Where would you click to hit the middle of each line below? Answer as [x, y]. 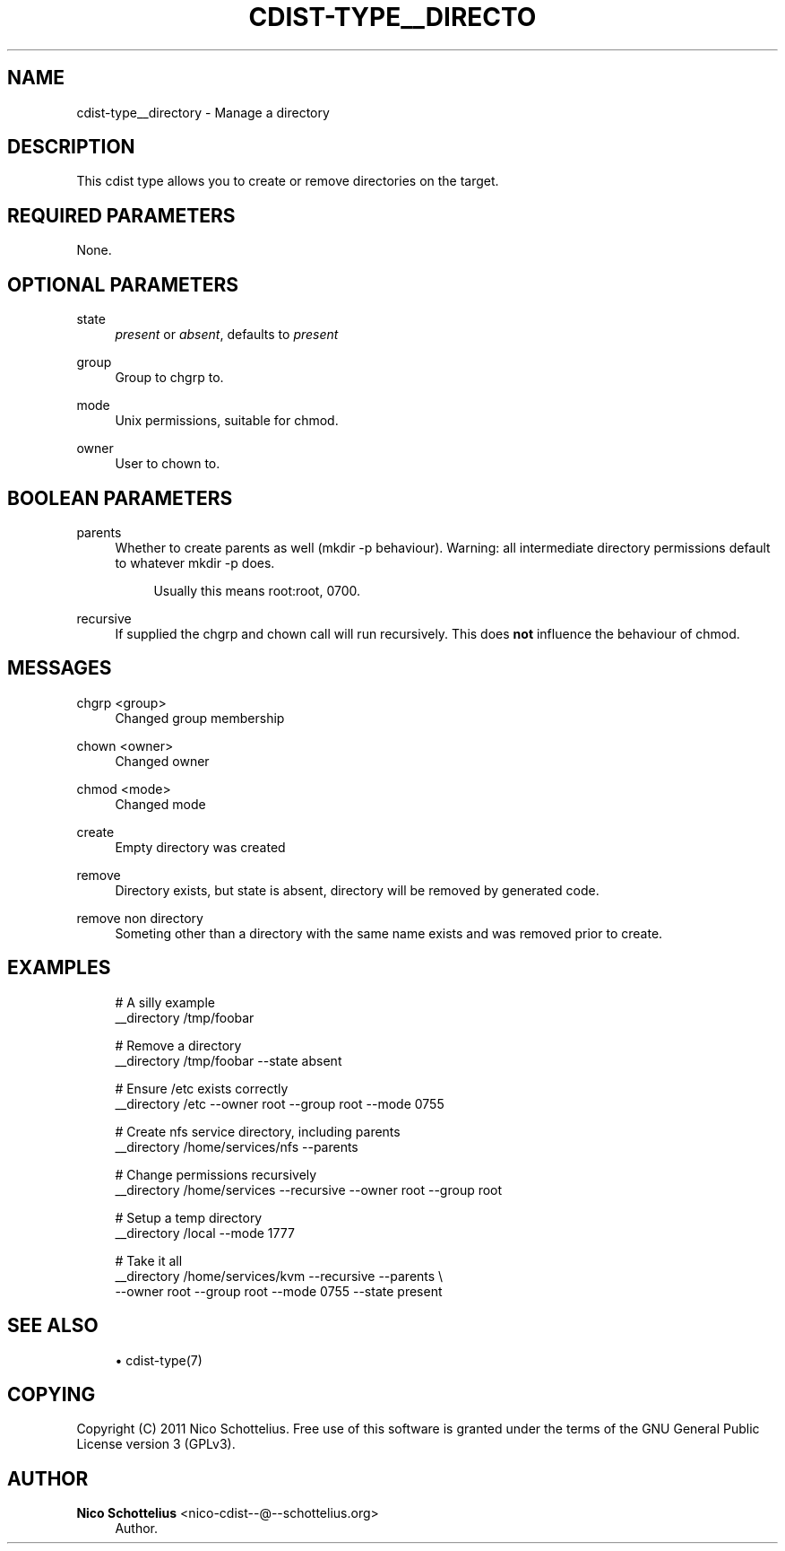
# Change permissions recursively [216, 1174]
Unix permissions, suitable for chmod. [227, 421]
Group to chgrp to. [169, 378]
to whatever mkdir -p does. [195, 562]
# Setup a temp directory [189, 1217]
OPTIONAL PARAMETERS [123, 284]
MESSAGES [60, 668]
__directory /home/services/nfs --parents [237, 1146]
